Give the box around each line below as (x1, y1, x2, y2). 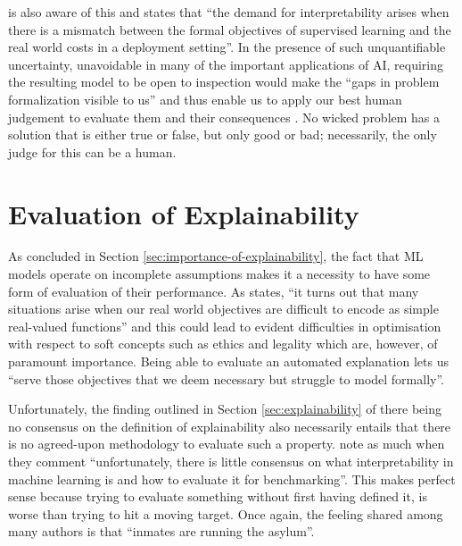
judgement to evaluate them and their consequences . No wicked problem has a (8, 107, 441, 126)
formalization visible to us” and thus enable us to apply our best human (8, 89, 402, 108)
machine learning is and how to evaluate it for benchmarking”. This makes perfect (8, 469, 456, 488)
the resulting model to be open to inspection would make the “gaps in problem (8, 72, 440, 91)
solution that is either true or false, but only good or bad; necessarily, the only (8, 125, 437, 144)
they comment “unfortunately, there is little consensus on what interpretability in (8, 452, 454, 470)
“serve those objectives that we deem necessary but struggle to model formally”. (8, 369, 444, 388)
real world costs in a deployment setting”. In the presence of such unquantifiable (8, 38, 446, 56)
